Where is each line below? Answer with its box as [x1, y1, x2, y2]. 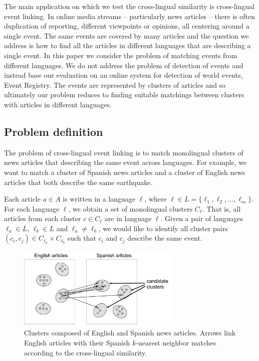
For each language [4, 203, 60, 214]
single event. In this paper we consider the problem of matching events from [4, 50, 237, 60]
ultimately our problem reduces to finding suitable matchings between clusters [4, 89, 244, 100]
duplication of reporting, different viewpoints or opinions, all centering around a [4, 21, 249, 31]
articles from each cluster [4, 213, 81, 224]
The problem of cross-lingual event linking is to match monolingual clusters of [4, 147, 243, 157]
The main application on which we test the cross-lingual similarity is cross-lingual [4, 1, 254, 11]
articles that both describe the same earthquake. [4, 176, 153, 187]
